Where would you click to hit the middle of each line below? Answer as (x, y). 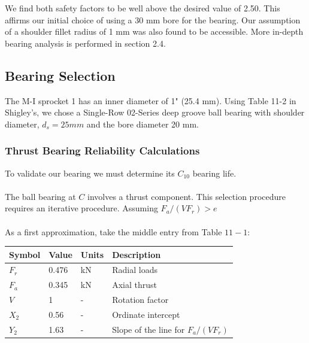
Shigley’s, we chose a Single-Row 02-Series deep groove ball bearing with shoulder (155, 112)
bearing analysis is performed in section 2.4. (85, 43)
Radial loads (135, 270)
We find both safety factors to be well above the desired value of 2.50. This (143, 8)
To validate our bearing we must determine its (90, 173)
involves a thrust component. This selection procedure (187, 196)
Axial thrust (135, 285)
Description (137, 254)
